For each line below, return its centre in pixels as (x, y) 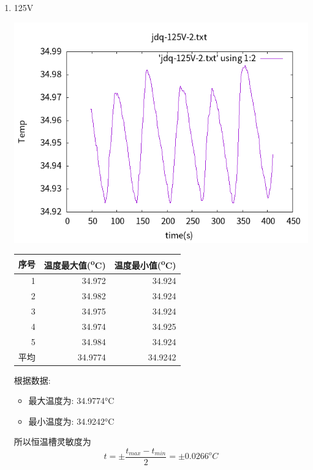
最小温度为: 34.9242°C (71, 421)
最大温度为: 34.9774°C (71, 401)
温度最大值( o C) (75, 264)
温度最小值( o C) (145, 264)
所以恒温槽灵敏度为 (52, 442)
